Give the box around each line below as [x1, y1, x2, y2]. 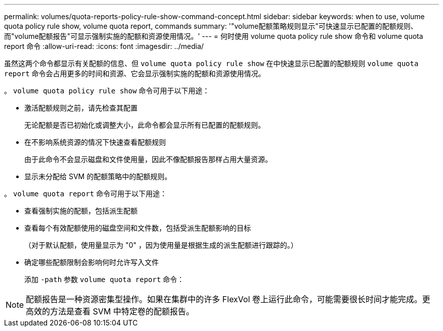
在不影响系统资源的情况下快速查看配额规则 [24, 138, 166, 146]
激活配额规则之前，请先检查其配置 [24, 103, 138, 112]
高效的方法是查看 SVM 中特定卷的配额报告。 [26, 306, 194, 316]
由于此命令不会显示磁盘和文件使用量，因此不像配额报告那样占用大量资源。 [24, 155, 272, 163]
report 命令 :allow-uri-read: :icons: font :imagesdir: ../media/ [4, 42, 204, 50]
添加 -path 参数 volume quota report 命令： [24, 275, 185, 284]
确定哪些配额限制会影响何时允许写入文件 [24, 258, 159, 266]
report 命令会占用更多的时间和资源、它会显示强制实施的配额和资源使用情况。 [4, 69, 265, 78]
